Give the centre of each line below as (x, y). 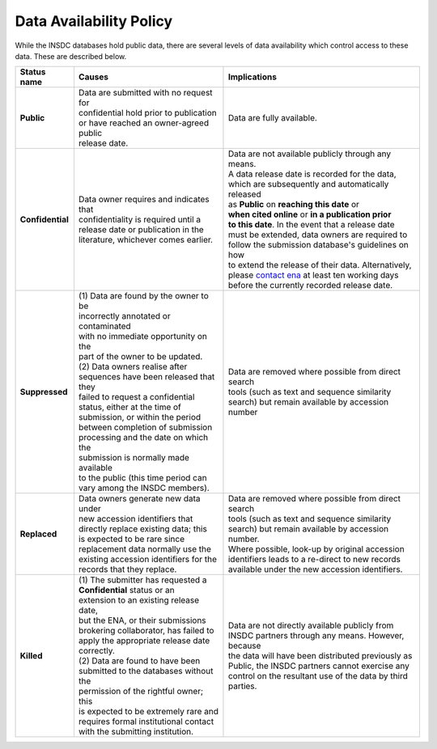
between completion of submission (145, 427)
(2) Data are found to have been (139, 661)
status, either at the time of (130, 407)
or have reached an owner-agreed (144, 123)
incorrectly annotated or (124, 316)
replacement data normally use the (145, 549)
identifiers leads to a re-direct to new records (314, 560)
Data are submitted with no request (146, 93)
